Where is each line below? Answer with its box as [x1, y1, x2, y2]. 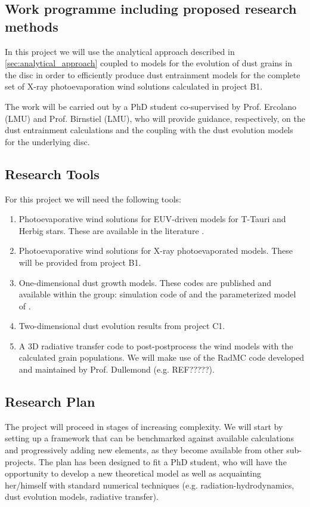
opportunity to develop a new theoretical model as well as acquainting [5, 467, 261, 480]
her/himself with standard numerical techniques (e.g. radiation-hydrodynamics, [5, 478, 294, 491]
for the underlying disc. [5, 135, 90, 148]
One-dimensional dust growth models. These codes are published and [18, 276, 272, 288]
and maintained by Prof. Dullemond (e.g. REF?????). [18, 363, 215, 376]
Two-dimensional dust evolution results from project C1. [18, 319, 225, 332]
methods [5, 17, 58, 35]
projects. [5, 455, 36, 468]
